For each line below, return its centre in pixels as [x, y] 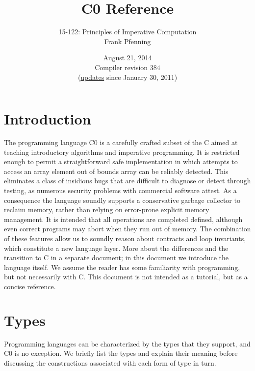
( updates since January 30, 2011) [127, 77]
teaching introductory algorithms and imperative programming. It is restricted [122, 152]
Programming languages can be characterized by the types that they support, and [127, 343]
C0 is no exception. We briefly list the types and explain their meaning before [121, 353]
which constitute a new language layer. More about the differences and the [116, 248]
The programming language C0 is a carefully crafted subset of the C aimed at [121, 142]
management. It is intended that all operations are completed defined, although [123, 219]
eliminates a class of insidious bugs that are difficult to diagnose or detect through [127, 181]
